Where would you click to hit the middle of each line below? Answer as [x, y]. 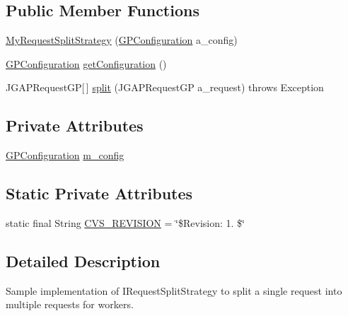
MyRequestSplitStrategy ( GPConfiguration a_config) [122, 40]
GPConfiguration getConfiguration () [86, 63]
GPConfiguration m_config [65, 155]
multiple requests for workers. [70, 304]
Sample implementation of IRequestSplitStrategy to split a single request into [174, 290]
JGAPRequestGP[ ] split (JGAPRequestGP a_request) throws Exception [165, 87]
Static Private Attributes [99, 193]
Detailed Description [83, 261]
